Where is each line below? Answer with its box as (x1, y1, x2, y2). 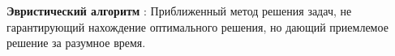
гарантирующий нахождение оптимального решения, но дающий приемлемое (6, 18, 389, 35)
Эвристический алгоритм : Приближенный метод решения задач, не (6, 2, 352, 19)
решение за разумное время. (6, 34, 146, 51)
